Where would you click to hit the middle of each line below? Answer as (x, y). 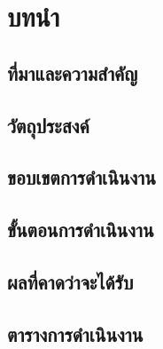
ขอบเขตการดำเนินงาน (81, 177)
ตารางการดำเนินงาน (75, 333)
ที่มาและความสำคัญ (73, 72)
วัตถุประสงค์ (48, 125)
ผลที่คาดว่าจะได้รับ (70, 281)
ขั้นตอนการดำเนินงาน (81, 230)
